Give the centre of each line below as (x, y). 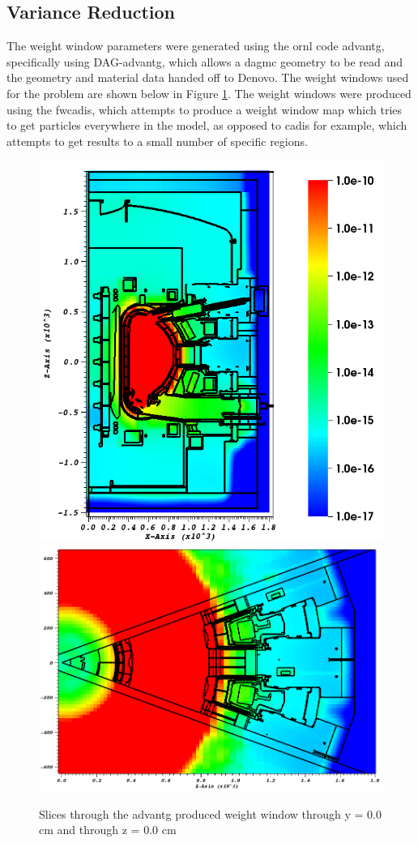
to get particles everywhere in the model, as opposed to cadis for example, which (207, 125)
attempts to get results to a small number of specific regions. (157, 141)
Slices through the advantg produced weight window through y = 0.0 (210, 813)
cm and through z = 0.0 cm (108, 830)
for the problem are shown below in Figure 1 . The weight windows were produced (209, 93)
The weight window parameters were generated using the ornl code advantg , (196, 46)
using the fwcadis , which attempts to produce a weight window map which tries (205, 109)
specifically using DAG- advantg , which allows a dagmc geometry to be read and (205, 61)
